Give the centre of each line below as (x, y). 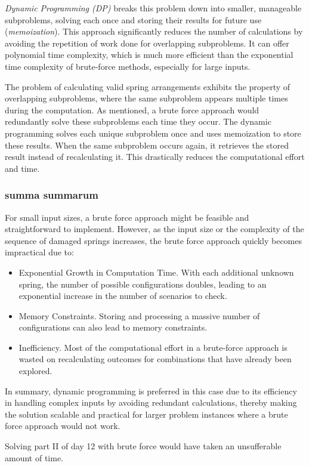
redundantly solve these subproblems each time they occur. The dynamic (138, 121)
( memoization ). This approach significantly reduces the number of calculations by (154, 31)
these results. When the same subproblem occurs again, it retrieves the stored (147, 145)
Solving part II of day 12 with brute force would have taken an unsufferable (143, 446)
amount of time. (34, 457)
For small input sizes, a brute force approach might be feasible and (127, 217)
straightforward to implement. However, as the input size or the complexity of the (154, 229)
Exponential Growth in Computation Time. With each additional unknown (156, 272)
